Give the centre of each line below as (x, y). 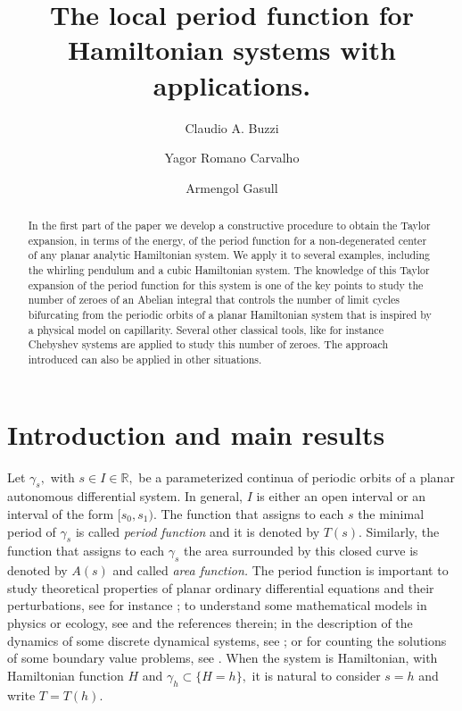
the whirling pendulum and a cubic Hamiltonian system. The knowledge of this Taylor (229, 270)
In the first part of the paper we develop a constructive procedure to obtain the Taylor (229, 226)
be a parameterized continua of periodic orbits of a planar (297, 477)
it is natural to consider (316, 675)
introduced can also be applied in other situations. (145, 359)
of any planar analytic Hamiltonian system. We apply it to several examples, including (229, 255)
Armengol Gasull (232, 187)
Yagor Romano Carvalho (232, 158)
